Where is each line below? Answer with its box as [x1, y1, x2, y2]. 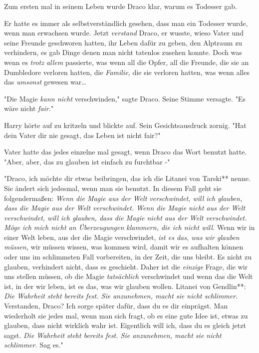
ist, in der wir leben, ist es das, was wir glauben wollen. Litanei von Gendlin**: [4, 280, 246, 291]
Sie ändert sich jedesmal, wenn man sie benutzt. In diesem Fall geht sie [4, 182, 222, 193]
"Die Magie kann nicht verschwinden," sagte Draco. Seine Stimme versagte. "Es [4, 93, 246, 103]
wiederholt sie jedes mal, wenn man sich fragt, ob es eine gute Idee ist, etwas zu [4, 310, 248, 320]
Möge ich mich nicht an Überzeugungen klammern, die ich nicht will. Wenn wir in [4, 222, 255, 232]
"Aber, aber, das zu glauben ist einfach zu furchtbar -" [4, 156, 170, 166]
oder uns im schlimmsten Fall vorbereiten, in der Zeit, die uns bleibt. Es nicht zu [4, 251, 252, 262]
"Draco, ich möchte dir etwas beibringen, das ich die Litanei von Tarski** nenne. [4, 173, 251, 183]
